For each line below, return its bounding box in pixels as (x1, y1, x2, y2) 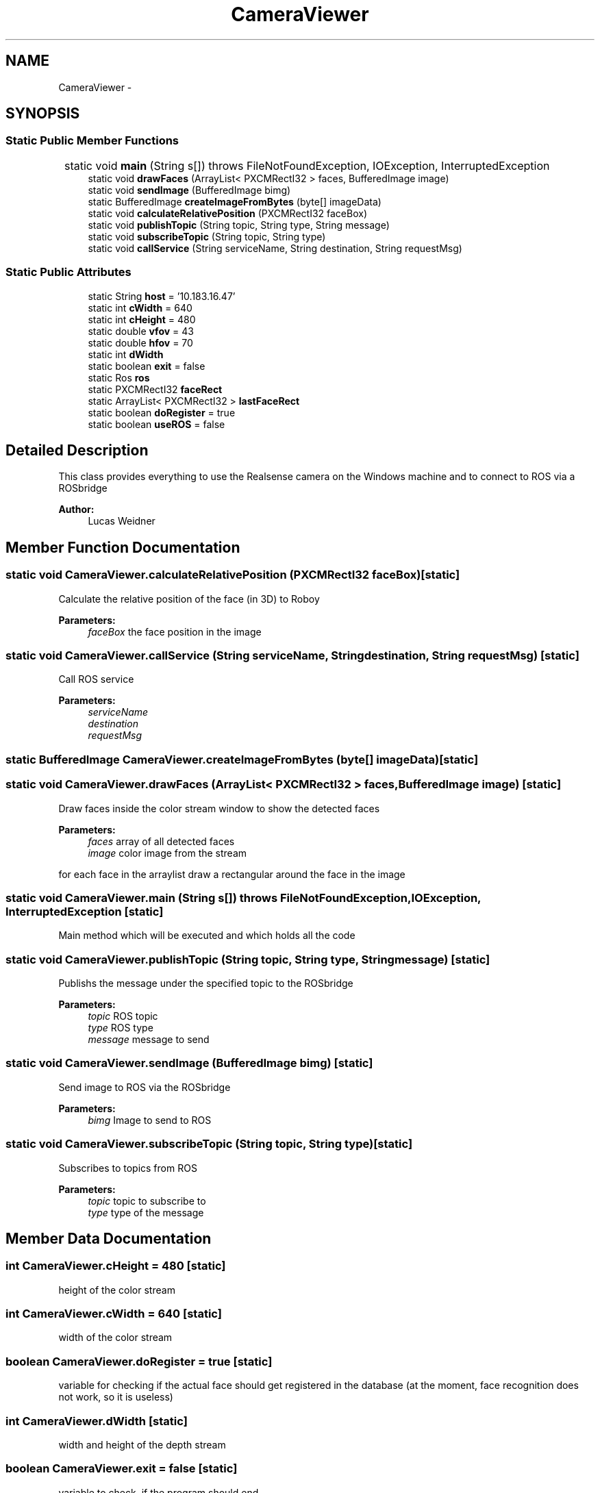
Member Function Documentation (5, 538, 240, 556)
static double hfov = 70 (88, 336, 193, 349)
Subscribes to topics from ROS (58, 1162, 197, 1174)
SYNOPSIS (5, 105, 80, 123)
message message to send (88, 1033, 210, 1045)
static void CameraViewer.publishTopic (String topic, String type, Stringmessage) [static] (5, 952, 490, 966)
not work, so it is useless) (58, 1391, 173, 1403)
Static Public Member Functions (5, 134, 179, 148)
